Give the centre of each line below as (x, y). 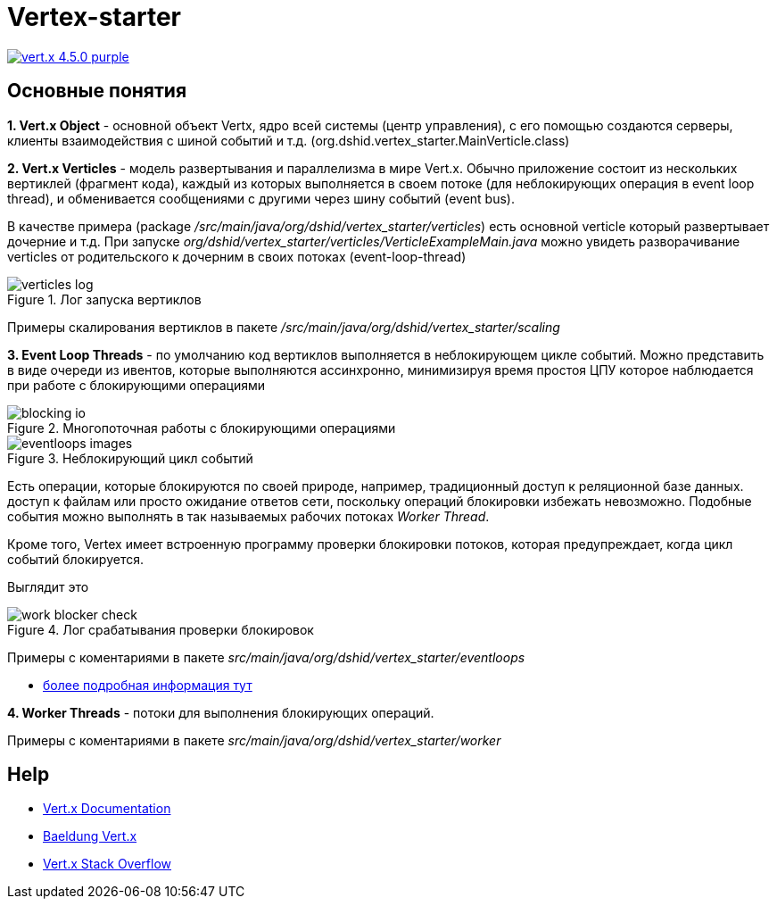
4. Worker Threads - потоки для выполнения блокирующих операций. (221, 712)
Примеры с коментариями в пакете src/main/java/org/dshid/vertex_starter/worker (254, 740)
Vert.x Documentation (107, 809)
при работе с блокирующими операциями (136, 385)
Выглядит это (48, 586)
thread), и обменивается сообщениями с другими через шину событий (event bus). (261, 198)
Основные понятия (97, 91)
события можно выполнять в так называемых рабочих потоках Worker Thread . (248, 516)
